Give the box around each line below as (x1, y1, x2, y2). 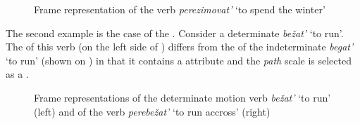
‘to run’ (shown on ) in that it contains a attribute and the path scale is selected (6, 53, 352, 67)
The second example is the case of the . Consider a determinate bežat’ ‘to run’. (6, 25, 344, 40)
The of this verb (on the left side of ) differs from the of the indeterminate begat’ (6, 39, 354, 54)
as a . (6, 67, 29, 81)
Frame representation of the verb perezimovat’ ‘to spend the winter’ (34, 2, 325, 16)
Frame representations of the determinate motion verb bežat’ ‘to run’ (34, 90, 331, 104)
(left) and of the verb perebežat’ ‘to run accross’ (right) (34, 104, 271, 118)
